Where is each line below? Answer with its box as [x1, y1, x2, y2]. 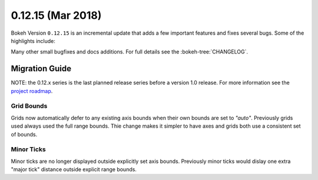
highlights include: [11, 37, 56, 44]
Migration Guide [11, 64, 72, 74]
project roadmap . [11, 87, 53, 94]
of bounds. [11, 131, 38, 138]
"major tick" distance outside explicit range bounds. [11, 166, 137, 173]
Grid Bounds [11, 102, 48, 110]
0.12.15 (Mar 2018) [11, 9, 102, 22]
